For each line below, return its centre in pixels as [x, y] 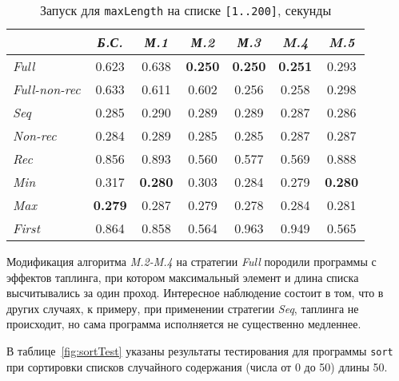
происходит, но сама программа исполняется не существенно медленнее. [184, 324]
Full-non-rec [47, 89]
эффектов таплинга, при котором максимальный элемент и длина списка [183, 277]
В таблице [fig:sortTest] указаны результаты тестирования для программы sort [200, 350]
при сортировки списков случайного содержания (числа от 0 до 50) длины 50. [197, 366]
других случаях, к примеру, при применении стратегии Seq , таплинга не [183, 308]
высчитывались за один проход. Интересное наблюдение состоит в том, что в [195, 293]
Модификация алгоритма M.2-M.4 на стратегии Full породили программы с [192, 261]
